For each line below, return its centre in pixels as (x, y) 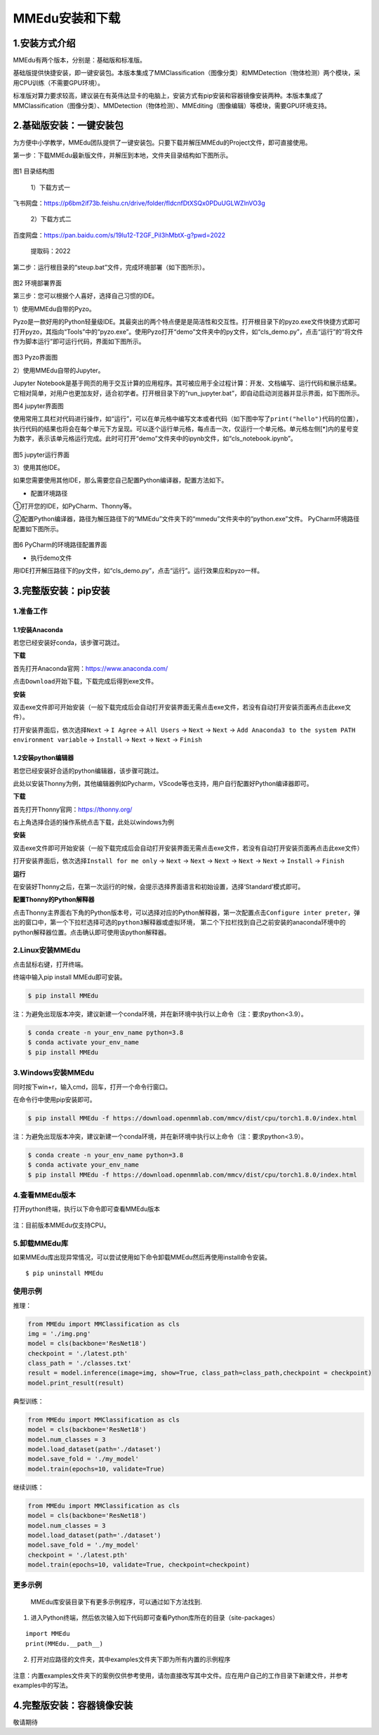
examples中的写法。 (42, 1685)
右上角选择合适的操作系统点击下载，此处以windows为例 (94, 823)
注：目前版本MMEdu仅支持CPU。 (61, 1225)
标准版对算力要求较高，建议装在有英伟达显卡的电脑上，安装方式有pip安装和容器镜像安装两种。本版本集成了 (168, 96)
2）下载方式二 (51, 219)
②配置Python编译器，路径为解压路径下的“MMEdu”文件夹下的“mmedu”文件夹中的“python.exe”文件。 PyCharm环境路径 (186, 519)
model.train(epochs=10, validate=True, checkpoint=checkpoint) (139, 1565)
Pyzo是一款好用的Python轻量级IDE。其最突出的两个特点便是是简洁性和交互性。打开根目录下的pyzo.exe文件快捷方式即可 (187, 322)
